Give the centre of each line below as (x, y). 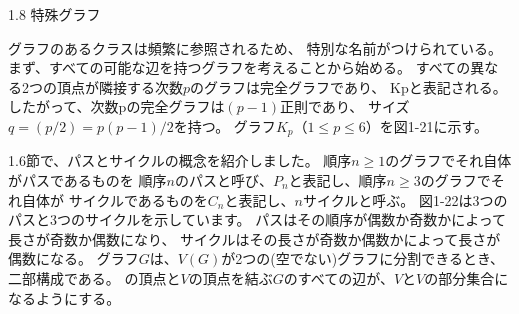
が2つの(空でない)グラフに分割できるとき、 (362, 258)
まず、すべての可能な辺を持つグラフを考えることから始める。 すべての (239, 67)
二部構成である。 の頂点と (94, 277)
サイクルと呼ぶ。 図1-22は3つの (405, 199)
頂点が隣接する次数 (119, 86)
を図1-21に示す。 (434, 125)
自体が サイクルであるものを (114, 199)
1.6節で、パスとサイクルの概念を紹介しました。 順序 (180, 160)
